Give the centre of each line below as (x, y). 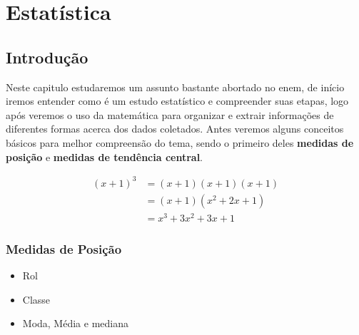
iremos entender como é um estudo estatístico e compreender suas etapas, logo (177, 101)
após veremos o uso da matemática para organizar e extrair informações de (170, 114)
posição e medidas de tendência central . (105, 156)
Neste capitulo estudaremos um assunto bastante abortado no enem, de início (175, 87)
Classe (36, 299)
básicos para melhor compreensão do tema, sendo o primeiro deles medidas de (180, 142)
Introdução (47, 57)
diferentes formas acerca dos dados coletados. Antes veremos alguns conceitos (175, 129)
